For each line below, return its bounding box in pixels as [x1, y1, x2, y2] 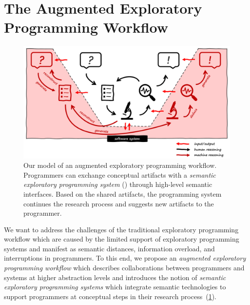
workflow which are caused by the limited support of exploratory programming [4, 234, 239, 244]
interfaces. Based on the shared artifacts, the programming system [23, 188, 222, 199]
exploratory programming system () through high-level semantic [23, 179, 212, 189]
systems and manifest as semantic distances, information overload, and [4, 243, 215, 253]
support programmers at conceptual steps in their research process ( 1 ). [4, 291, 217, 301]
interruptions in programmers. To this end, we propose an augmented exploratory [4, 253, 246, 263]
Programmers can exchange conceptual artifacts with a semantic [23, 169, 216, 180]
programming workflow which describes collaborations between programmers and [4, 263, 245, 273]
